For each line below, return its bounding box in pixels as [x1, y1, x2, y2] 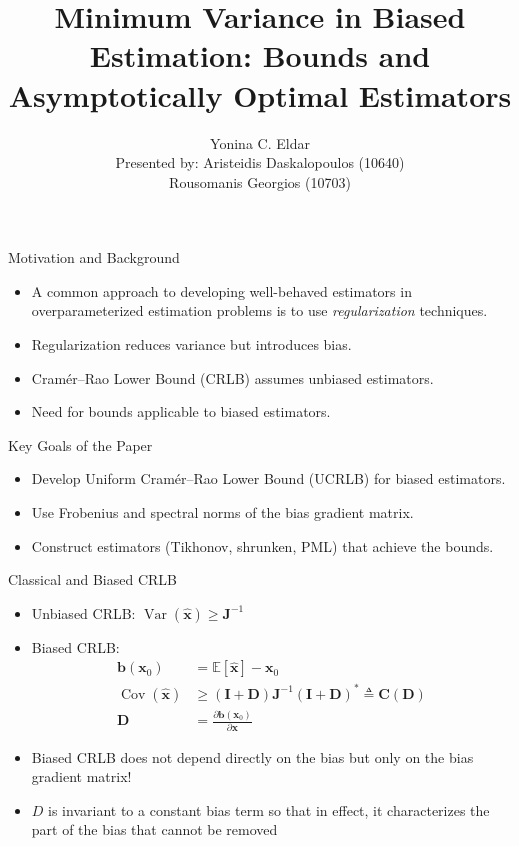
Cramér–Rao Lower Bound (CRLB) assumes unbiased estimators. [31, 367, 434, 388]
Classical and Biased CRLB [8, 569, 177, 590]
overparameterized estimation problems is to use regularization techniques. [31, 300, 488, 321]
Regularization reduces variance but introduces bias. [31, 334, 352, 355]
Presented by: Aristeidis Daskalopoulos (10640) [115, 152, 405, 173]
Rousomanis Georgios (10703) [169, 171, 351, 192]
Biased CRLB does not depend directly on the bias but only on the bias [31, 746, 474, 767]
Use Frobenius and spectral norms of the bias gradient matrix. [31, 502, 414, 523]
